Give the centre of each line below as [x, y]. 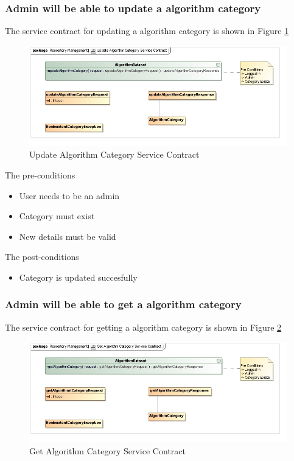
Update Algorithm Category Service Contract [114, 154]
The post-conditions [42, 257]
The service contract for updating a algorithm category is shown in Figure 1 [147, 31]
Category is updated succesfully [78, 277]
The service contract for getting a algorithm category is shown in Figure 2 [143, 327]
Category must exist [57, 216]
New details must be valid [68, 236]
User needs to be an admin [69, 195]
